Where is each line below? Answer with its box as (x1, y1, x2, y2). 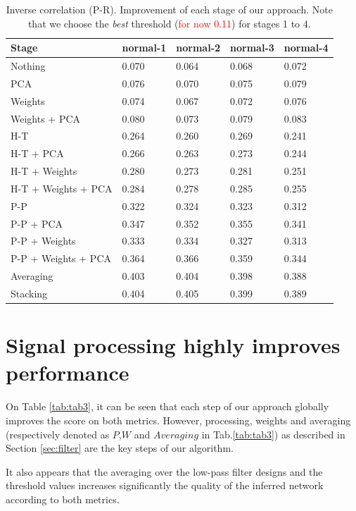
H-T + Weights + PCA (11, 180, 113, 195)
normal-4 (284, 40, 329, 55)
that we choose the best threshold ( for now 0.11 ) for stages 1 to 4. (27, 16, 311, 30)
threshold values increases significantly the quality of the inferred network (6, 478, 324, 493)
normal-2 (176, 40, 221, 55)
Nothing (11, 59, 46, 73)
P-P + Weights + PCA (11, 251, 111, 266)
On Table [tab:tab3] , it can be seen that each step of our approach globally (6, 399, 329, 414)
